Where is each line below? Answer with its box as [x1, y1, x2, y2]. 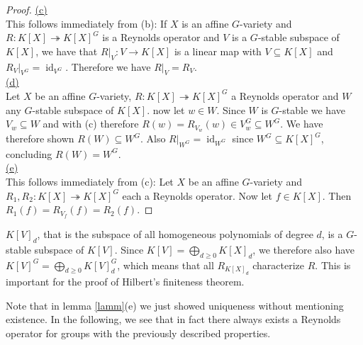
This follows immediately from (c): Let [6, 174, 174, 188]
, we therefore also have [252, 242, 354, 256]
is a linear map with [174, 43, 262, 58]
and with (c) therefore [43, 116, 139, 131]
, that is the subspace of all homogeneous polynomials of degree [37, 227, 313, 242]
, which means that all [117, 257, 214, 272]
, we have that [35, 43, 98, 58]
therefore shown [6, 131, 74, 146]
